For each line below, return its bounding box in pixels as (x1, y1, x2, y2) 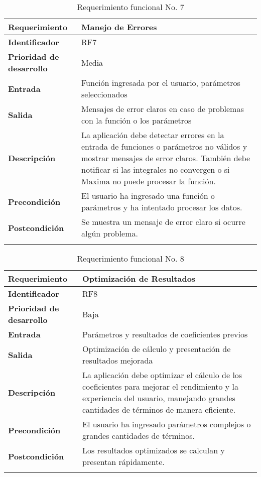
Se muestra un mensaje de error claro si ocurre (81, 216, 245, 227)
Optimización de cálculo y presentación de (82, 343, 231, 354)
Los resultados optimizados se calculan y (82, 444, 225, 456)
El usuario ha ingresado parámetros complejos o (82, 418, 251, 430)
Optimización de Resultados (82, 273, 196, 284)
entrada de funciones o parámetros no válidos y (81, 141, 247, 152)
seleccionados (81, 88, 127, 100)
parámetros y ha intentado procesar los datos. (81, 201, 242, 213)
